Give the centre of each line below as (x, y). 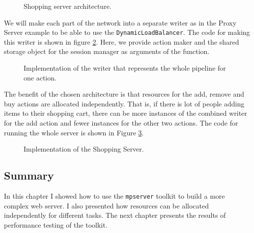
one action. (40, 77)
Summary (29, 175)
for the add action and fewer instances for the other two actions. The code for (121, 123)
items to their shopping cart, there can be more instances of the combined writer (126, 113)
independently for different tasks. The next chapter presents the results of (115, 215)
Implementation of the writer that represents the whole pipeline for (125, 68)
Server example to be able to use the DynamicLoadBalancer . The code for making (127, 32)
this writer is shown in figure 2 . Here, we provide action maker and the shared (122, 41)
